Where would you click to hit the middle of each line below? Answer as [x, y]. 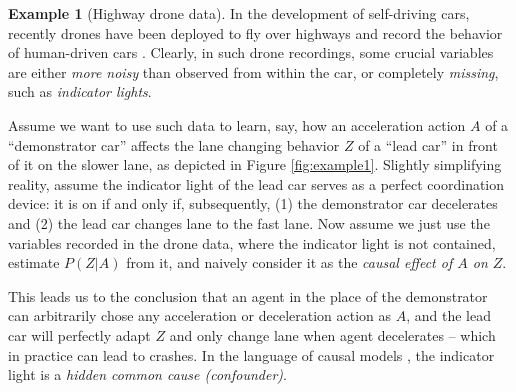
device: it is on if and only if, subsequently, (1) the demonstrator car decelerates [253, 203]
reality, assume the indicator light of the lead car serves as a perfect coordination [256, 183]
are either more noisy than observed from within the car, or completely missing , [253, 71]
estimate [34, 262]
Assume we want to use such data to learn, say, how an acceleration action [237, 124]
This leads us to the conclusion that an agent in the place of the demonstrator [248, 295]
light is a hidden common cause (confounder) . [147, 374]
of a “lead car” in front [428, 144]
